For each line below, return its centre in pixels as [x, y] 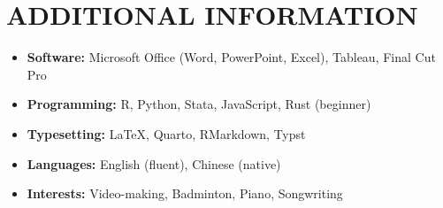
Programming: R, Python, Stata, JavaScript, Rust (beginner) [199, 104]
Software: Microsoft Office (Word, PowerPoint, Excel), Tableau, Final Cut [231, 57]
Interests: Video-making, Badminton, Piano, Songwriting [185, 193]
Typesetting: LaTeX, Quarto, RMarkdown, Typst [166, 133]
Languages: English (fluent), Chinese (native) [154, 163]
